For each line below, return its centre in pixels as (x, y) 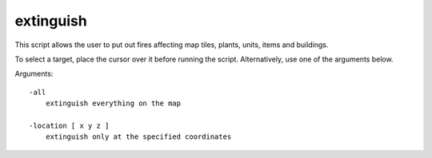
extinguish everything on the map (113, 103)
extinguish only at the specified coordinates (138, 137)
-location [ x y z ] (69, 125)
